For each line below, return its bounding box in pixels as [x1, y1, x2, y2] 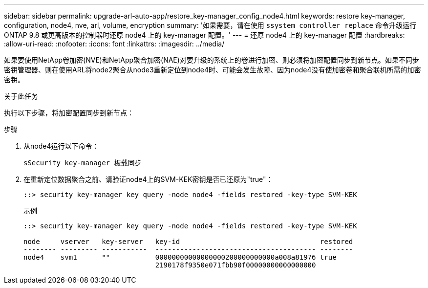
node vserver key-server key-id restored [23, 238, 353, 245]
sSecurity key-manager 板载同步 [23, 159, 142, 167]
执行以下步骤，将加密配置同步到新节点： [4, 109, 134, 117]
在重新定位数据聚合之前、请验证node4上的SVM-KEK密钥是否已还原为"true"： [23, 175, 273, 183]
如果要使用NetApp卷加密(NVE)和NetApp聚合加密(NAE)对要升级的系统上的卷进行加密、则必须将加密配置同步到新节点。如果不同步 [4, 56, 419, 64]
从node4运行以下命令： [23, 142, 99, 150]
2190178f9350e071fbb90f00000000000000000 [155, 261, 316, 269]
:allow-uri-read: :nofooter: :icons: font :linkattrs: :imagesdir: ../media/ [4, 40, 225, 48]
